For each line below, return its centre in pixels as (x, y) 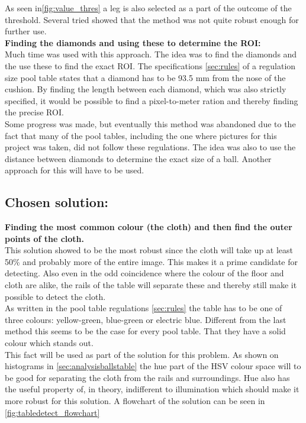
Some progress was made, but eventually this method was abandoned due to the (150, 123)
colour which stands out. (49, 343)
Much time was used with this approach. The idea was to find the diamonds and (151, 54)
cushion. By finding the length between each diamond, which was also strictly (146, 89)
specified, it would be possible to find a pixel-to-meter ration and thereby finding (152, 100)
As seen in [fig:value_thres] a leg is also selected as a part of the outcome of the (148, 8)
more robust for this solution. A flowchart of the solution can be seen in (135, 401)
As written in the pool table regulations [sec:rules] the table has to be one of (144, 308)
